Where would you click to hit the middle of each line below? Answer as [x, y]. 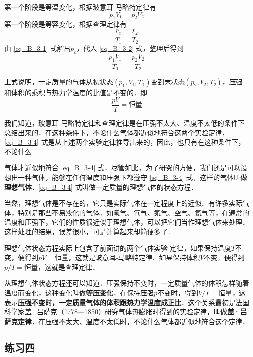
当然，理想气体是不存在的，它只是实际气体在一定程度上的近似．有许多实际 [123, 203]
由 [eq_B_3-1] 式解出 [38, 48]
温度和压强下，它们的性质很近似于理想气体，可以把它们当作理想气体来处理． [127, 222]
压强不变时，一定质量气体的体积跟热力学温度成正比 [100, 302]
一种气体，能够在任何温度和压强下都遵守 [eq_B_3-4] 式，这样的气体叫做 [133, 177]
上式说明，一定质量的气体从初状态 [59, 82]
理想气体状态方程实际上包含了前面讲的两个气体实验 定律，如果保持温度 [118, 248]
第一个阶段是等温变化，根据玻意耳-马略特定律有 [80, 7]
